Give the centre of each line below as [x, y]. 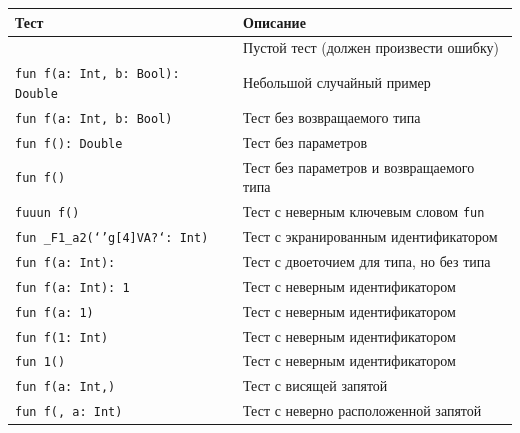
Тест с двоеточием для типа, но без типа [367, 260]
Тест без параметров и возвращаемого [359, 166]
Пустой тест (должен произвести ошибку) [371, 47]
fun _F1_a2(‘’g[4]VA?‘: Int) [112, 237]
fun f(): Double [69, 143]
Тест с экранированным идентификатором [370, 235]
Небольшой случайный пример [337, 82]
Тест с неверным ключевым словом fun [364, 211]
